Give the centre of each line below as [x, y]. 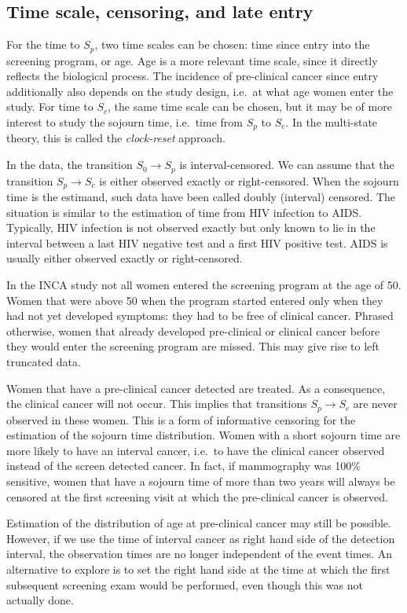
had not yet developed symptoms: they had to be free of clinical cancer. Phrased [200, 316]
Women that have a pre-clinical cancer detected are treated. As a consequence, [196, 388]
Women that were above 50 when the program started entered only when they [195, 300]
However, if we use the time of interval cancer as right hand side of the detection [201, 538]
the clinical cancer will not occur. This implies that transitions [157, 404]
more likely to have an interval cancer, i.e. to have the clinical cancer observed [196, 450]
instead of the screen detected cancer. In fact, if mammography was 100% [184, 466]
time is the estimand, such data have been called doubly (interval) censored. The [201, 196]
